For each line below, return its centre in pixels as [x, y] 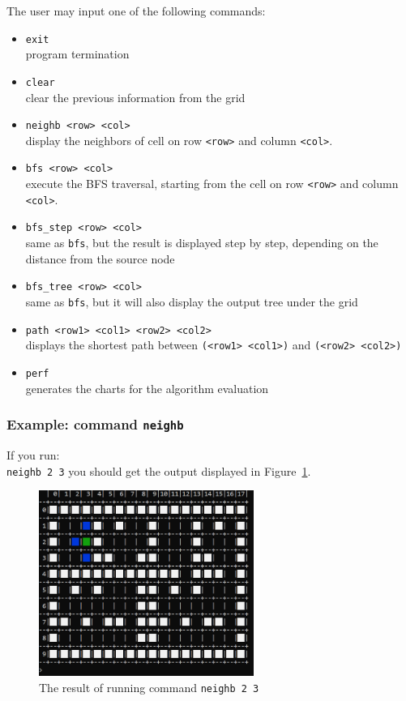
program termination [77, 54]
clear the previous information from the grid [135, 97]
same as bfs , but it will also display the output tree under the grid [192, 301]
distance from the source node [100, 258]
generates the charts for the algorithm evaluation [147, 388]
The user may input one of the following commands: [136, 11]
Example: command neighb [95, 424]
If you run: [33, 454]
